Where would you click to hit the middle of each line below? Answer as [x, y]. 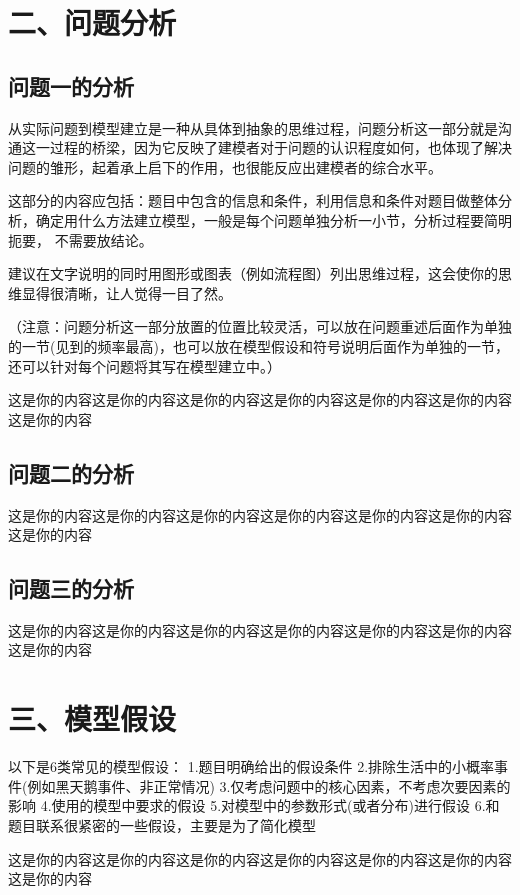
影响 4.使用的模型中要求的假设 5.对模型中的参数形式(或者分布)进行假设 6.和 [254, 805]
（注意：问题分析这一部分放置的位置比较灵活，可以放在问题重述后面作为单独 [260, 326]
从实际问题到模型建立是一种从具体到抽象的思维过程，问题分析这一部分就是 [253, 127]
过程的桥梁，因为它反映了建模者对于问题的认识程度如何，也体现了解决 [280, 147]
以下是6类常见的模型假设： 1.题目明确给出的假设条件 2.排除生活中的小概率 [251, 766]
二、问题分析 [92, 22]
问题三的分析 [71, 588]
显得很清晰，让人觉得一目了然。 [126, 292]
